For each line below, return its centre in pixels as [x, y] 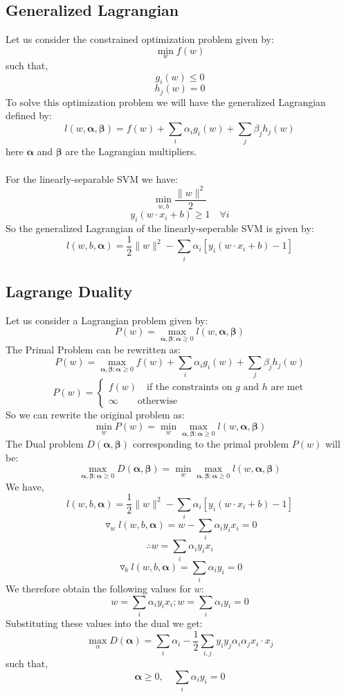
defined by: [29, 115]
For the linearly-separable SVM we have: [92, 178]
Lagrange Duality [69, 291]
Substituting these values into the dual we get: [104, 623]
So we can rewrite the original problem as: [95, 415]
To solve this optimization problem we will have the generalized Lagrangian [166, 102]
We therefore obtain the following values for [99, 589]
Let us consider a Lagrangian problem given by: [107, 320]
